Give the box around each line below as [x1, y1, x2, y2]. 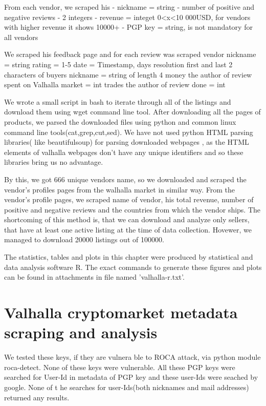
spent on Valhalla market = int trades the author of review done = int [4, 79, 226, 90]
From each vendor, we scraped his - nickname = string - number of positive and [4, 2, 255, 12]
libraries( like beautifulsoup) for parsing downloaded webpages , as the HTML [4, 137, 249, 147]
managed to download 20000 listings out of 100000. [4, 234, 164, 245]
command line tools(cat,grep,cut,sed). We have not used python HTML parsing [4, 126, 253, 137]
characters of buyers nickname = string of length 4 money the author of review [4, 69, 252, 80]
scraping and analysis [4, 322, 158, 343]
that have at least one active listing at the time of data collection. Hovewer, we [4, 224, 252, 235]
